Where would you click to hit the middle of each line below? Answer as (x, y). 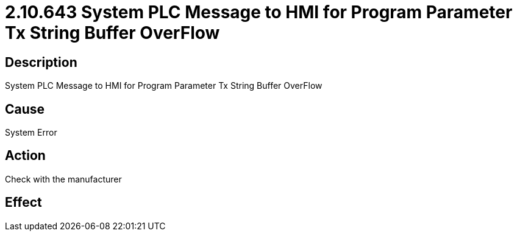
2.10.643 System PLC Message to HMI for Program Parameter (259, 12)
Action (25, 156)
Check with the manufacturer (63, 179)
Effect (23, 203)
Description (41, 62)
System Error (31, 133)
